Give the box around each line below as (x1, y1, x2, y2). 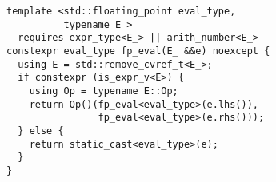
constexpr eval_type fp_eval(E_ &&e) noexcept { (6, 45, 270, 57)
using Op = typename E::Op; (29, 85, 178, 97)
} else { (18, 125, 64, 136)
